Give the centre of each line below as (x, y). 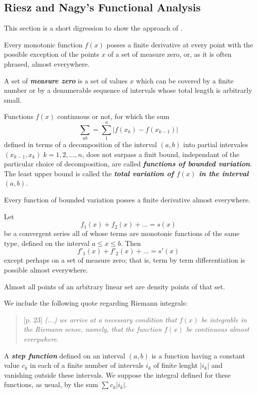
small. (13, 99)
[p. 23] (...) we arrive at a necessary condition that (100, 319)
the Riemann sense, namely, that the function (93, 329)
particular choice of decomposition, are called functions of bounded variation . (128, 164)
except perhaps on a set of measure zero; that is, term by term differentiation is (125, 260)
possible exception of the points (52, 54)
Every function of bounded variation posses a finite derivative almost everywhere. (127, 200)
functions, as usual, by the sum (51, 384)
